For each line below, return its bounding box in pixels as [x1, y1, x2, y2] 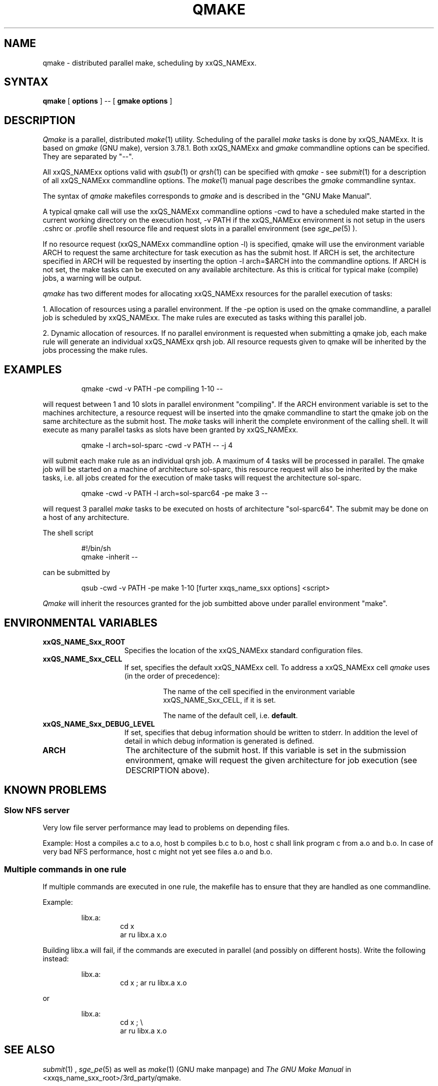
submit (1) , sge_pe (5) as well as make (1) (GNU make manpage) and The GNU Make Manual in [42, 1064, 351, 1073]
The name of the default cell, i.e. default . [163, 711, 298, 720]
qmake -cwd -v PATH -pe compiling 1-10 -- [81, 384, 223, 393]
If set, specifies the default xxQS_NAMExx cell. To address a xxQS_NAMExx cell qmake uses [124, 663, 430, 672]
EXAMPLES [4, 363, 62, 376]
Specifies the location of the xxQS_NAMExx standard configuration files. [124, 646, 363, 655]
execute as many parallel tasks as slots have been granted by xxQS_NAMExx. [42, 425, 298, 434]
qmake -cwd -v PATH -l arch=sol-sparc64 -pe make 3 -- [81, 489, 268, 498]
